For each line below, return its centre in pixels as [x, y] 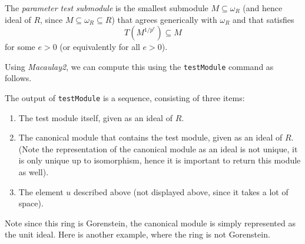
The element [41, 191]
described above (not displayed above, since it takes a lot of [181, 191]
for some [20, 47]
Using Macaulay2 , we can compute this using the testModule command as [139, 66]
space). [31, 203]
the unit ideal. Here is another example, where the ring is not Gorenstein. [137, 234]
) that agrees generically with [164, 19]
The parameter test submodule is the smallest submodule [107, 8]
